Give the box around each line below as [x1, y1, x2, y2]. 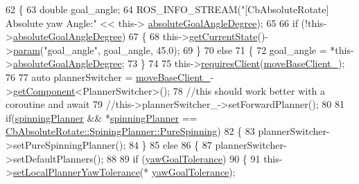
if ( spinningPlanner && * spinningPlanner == [6, 110, 198, 125]
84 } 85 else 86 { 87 [128, 137, 212, 151]
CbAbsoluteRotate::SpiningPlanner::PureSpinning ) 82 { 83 [6, 124, 255, 138]
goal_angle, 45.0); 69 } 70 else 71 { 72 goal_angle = [103, 42, 327, 57]
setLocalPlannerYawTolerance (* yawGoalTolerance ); [12, 165, 236, 179]
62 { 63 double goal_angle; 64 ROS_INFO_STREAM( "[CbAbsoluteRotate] [6, 2, 329, 16]
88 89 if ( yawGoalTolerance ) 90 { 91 [107, 151, 261, 165]
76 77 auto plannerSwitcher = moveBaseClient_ [6, 69, 211, 84]
